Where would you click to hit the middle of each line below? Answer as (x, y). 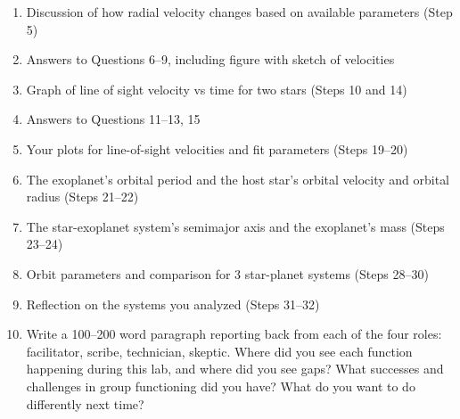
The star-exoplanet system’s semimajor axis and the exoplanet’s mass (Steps (235, 226)
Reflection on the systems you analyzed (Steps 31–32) (173, 304)
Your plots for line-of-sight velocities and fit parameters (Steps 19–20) (217, 148)
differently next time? (85, 403)
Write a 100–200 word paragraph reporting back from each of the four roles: (234, 334)
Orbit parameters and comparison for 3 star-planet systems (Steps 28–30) (227, 273)
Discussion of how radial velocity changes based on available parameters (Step (239, 12)
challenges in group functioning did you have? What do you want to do (221, 386)
